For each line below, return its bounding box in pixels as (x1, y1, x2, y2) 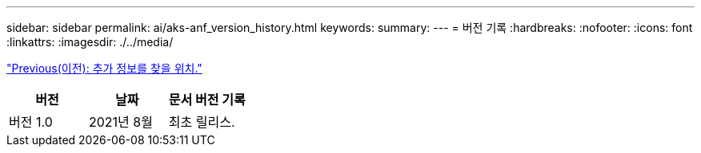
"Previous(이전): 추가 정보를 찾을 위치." (6, 61, 202, 75)
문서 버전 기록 (168, 92, 246, 108)
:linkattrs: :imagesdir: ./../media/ (6, 35, 174, 49)
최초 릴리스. (168, 114, 235, 130)
